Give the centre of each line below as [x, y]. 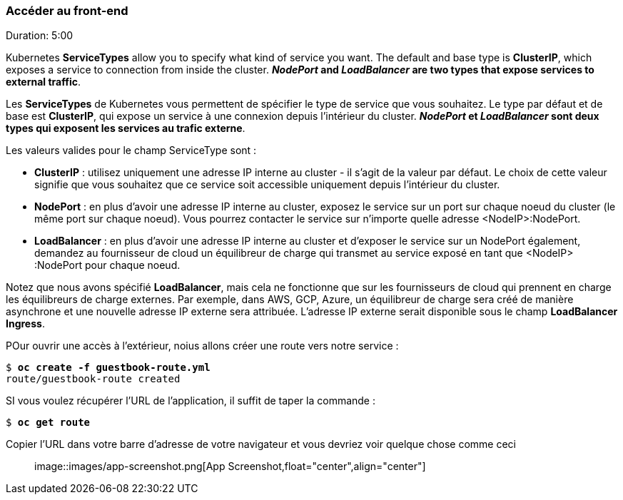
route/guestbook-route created [93, 379]
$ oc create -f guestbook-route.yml [108, 368]
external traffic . [43, 82]
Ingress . [25, 324]
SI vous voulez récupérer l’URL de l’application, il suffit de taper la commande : [191, 401]
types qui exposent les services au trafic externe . [126, 128]
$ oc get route [48, 423]
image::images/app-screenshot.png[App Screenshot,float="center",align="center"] [230, 466]
